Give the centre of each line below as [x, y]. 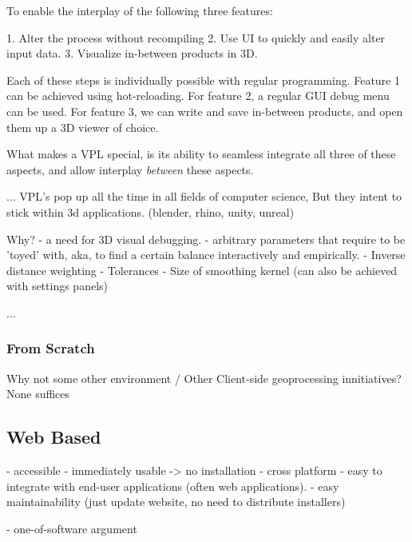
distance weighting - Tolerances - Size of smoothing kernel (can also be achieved [202, 270]
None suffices [38, 394]
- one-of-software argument [72, 528]
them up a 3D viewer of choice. [83, 127]
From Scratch [51, 348]
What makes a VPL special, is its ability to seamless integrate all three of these [201, 154]
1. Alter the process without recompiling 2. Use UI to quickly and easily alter [196, 37]
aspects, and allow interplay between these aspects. [130, 169]
